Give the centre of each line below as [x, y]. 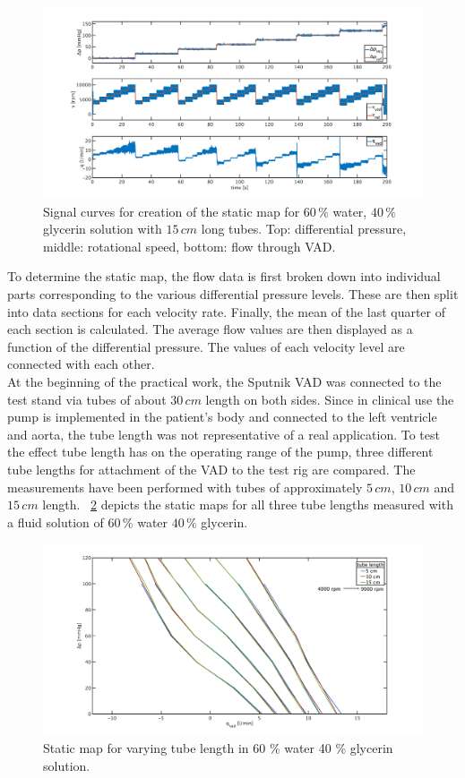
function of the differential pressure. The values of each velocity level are [206, 346]
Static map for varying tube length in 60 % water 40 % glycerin [218, 748]
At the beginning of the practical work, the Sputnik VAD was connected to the [224, 381]
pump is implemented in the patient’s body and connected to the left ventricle [222, 417]
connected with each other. [81, 364]
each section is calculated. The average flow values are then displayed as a [210, 329]
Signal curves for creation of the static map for [172, 211]
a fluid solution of [56, 522]
